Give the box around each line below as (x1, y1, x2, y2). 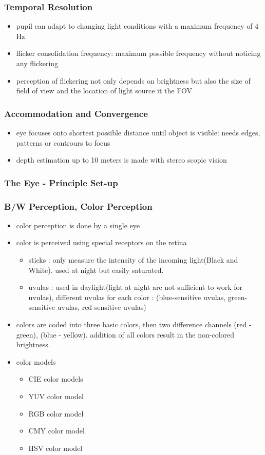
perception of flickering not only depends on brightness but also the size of (16, 75, 251, 86)
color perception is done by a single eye (16, 220, 140, 230)
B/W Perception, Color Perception (4, 200, 153, 212)
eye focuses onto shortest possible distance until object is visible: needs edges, (16, 127, 260, 137)
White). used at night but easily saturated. (28, 264, 164, 275)
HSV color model (28, 442, 83, 453)
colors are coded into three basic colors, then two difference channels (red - (16, 319, 252, 329)
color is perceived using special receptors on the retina (16, 237, 187, 248)
